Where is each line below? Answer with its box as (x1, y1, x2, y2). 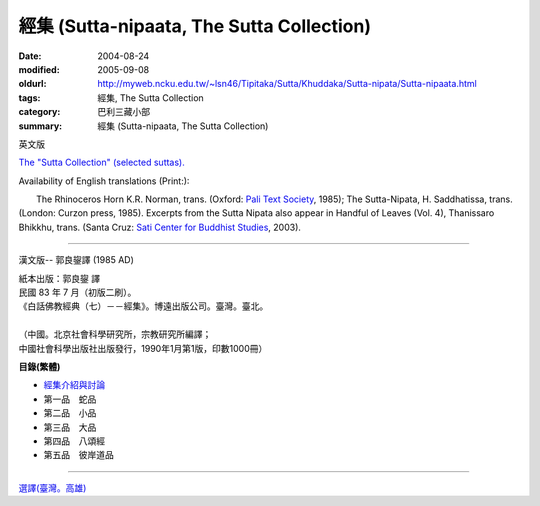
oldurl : (18, 78, 47, 90)
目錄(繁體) (18, 360, 61, 372)
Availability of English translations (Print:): (18, 175, 190, 187)
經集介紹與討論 (43, 379, 105, 391)
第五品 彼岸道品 (43, 449, 114, 461)
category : (18, 106, 61, 118)
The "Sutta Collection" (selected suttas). (18, 156, 185, 169)
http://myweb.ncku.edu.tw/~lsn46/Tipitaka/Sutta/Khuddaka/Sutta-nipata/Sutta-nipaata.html (97, 78, 477, 90)
